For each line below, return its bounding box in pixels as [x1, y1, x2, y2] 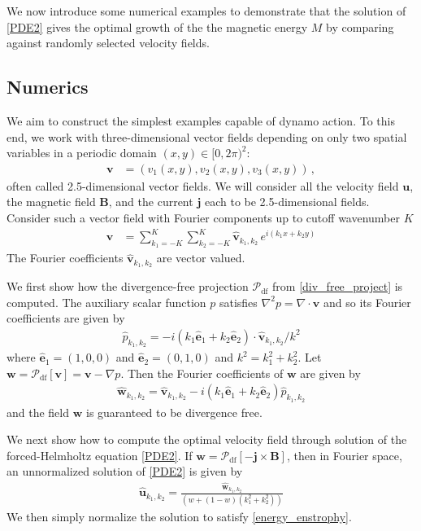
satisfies [219, 293, 258, 310]
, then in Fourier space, [286, 446, 402, 463]
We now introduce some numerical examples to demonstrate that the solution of [7, 2, 406, 19]
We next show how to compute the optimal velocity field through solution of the [7, 431, 407, 448]
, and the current [108, 193, 193, 210]
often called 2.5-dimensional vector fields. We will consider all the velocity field [7, 177, 399, 194]
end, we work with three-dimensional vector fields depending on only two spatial [7, 128, 407, 145]
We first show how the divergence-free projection [7, 278, 249, 295]
